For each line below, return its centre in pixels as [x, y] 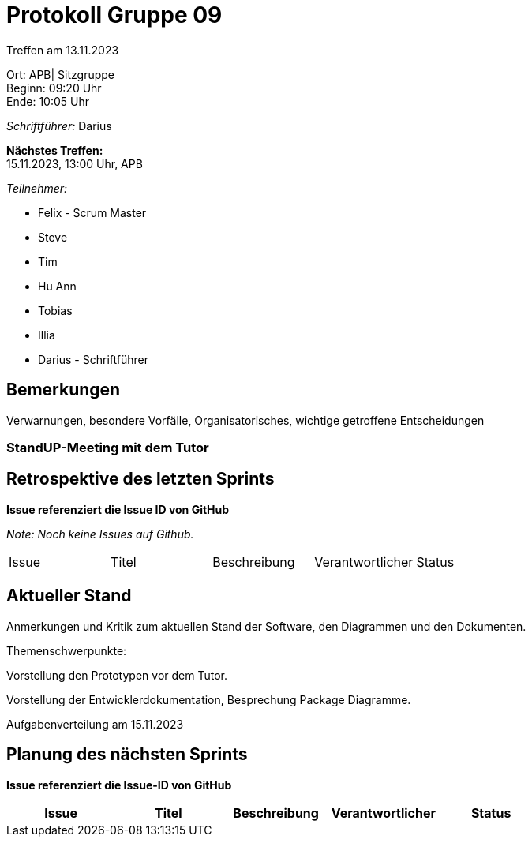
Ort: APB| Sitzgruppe [61, 74]
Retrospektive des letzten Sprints [140, 479]
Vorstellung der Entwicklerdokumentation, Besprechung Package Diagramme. [209, 699]
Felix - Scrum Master [92, 212]
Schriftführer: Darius [59, 126]
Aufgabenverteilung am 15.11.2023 [95, 724]
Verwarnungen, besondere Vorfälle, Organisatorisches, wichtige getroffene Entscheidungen [245, 420]
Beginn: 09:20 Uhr [54, 88]
